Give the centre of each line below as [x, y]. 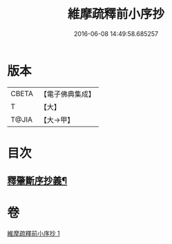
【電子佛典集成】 [67, 94]
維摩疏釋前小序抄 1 [34, 234]
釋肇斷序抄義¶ [37, 181]
